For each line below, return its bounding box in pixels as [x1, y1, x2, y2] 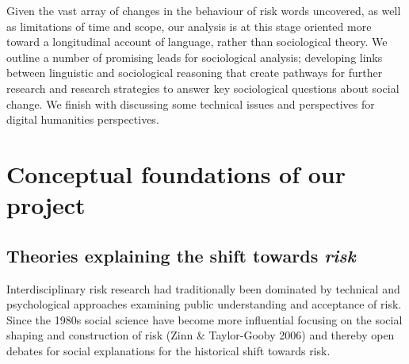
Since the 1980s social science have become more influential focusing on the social [6, 311, 403, 328]
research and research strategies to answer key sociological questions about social [6, 79, 399, 96]
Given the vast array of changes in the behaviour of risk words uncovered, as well [6, 2, 401, 18]
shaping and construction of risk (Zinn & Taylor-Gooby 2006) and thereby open [6, 327, 395, 343]
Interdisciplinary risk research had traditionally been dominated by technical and [6, 280, 400, 297]
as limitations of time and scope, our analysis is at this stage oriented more [6, 17, 372, 34]
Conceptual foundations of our [6, 157, 346, 190]
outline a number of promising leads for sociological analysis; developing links [6, 48, 383, 65]
